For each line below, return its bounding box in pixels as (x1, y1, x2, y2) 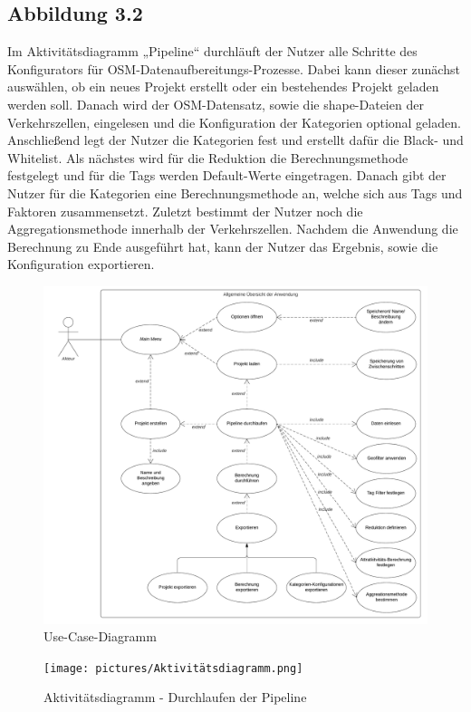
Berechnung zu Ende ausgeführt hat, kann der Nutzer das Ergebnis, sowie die (7, 236, 438, 255)
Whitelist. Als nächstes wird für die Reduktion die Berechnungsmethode (7, 148, 409, 167)
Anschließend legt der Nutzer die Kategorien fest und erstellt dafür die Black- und (7, 130, 464, 149)
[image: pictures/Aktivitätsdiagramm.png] (43, 661, 303, 675)
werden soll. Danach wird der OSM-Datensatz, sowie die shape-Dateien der (7, 94, 424, 113)
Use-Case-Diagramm (43, 627, 157, 646)
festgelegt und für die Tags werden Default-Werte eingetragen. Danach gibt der (7, 166, 447, 185)
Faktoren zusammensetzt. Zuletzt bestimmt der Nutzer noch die (7, 201, 363, 220)
